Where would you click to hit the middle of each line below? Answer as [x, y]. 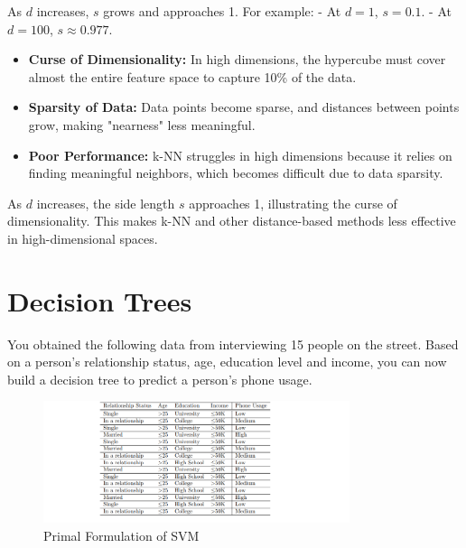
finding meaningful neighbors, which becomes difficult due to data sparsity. [236, 173]
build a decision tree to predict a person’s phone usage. [160, 379]
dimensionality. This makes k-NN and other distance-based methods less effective [232, 221]
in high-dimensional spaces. [83, 238]
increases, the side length [106, 203]
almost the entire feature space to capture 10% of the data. [192, 76]
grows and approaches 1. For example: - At [222, 11]
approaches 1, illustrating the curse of [293, 203]
